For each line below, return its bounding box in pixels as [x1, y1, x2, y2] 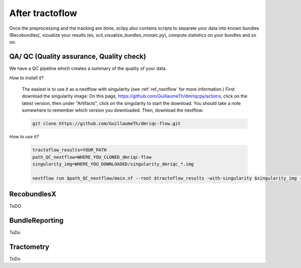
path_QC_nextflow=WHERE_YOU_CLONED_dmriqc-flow [32, 154, 152, 160]
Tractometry [9, 242, 50, 251]
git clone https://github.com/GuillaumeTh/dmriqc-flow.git [32, 121, 181, 127]
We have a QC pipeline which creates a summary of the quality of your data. [9, 65, 167, 71]
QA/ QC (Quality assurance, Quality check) [9, 52, 146, 61]
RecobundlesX [9, 190, 57, 199]
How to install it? [9, 74, 44, 80]
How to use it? [9, 134, 39, 140]
